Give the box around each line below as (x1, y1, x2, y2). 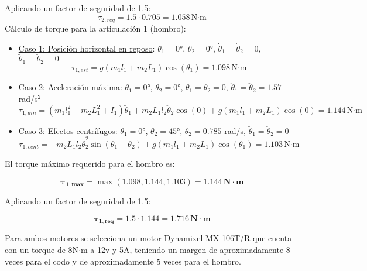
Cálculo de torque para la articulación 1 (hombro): (5, 22, 186, 35)
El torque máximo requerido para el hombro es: (5, 157, 175, 170)
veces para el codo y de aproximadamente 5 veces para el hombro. (5, 255, 241, 267)
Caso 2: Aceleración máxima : (18, 81, 122, 93)
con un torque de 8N (5, 243, 79, 255)
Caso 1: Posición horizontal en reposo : (18, 42, 155, 54)
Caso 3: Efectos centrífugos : (18, 124, 118, 136)
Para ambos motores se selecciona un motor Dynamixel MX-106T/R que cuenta (5, 232, 292, 244)
